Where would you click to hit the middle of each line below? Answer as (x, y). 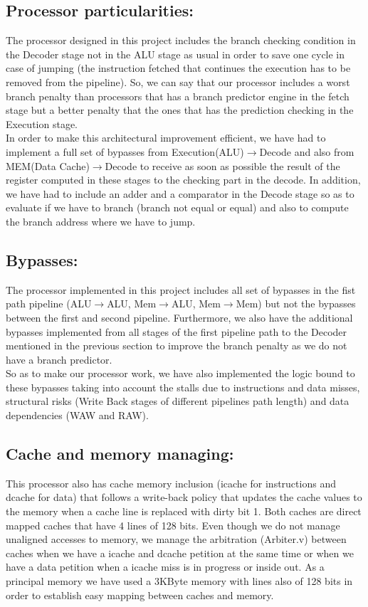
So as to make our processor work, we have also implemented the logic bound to (180, 373)
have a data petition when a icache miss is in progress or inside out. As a (165, 567)
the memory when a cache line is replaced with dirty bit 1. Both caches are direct (184, 511)
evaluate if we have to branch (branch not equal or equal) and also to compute (177, 207)
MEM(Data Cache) (48, 165)
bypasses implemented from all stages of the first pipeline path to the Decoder (177, 331)
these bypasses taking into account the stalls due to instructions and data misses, (183, 387)
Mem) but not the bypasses (296, 303)
